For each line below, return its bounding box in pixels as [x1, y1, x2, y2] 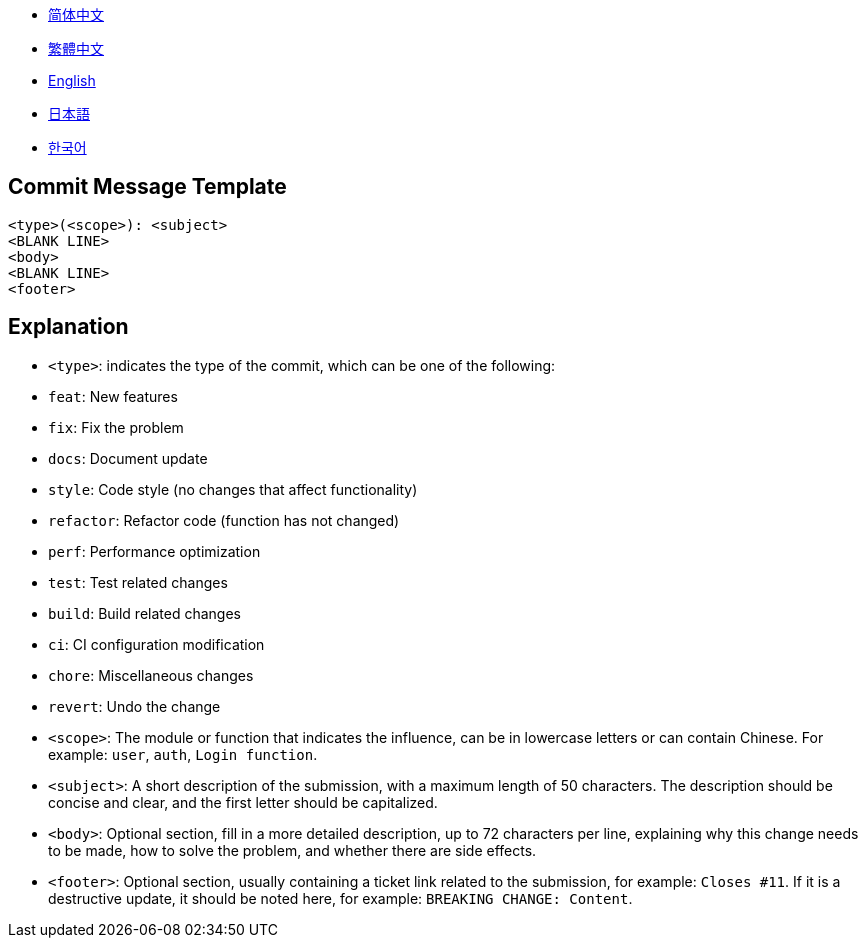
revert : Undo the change [48, 697, 221, 715]
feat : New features [48, 387, 178, 405]
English [48, 72, 96, 89]
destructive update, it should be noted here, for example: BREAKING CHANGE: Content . [48, 889, 633, 907]
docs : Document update [48, 449, 208, 467]
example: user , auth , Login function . [48, 745, 318, 763]
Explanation [8, 314, 129, 340]
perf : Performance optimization [48, 542, 261, 560]
